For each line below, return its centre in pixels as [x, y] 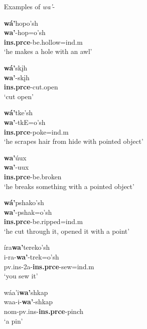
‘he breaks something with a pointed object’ [69, 186]
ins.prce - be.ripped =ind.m [43, 221]
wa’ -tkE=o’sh [25, 122]
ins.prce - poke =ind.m [36, 131]
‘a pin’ [13, 320]
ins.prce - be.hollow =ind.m [43, 42]
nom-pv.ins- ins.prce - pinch [44, 311]
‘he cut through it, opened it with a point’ [67, 231]
